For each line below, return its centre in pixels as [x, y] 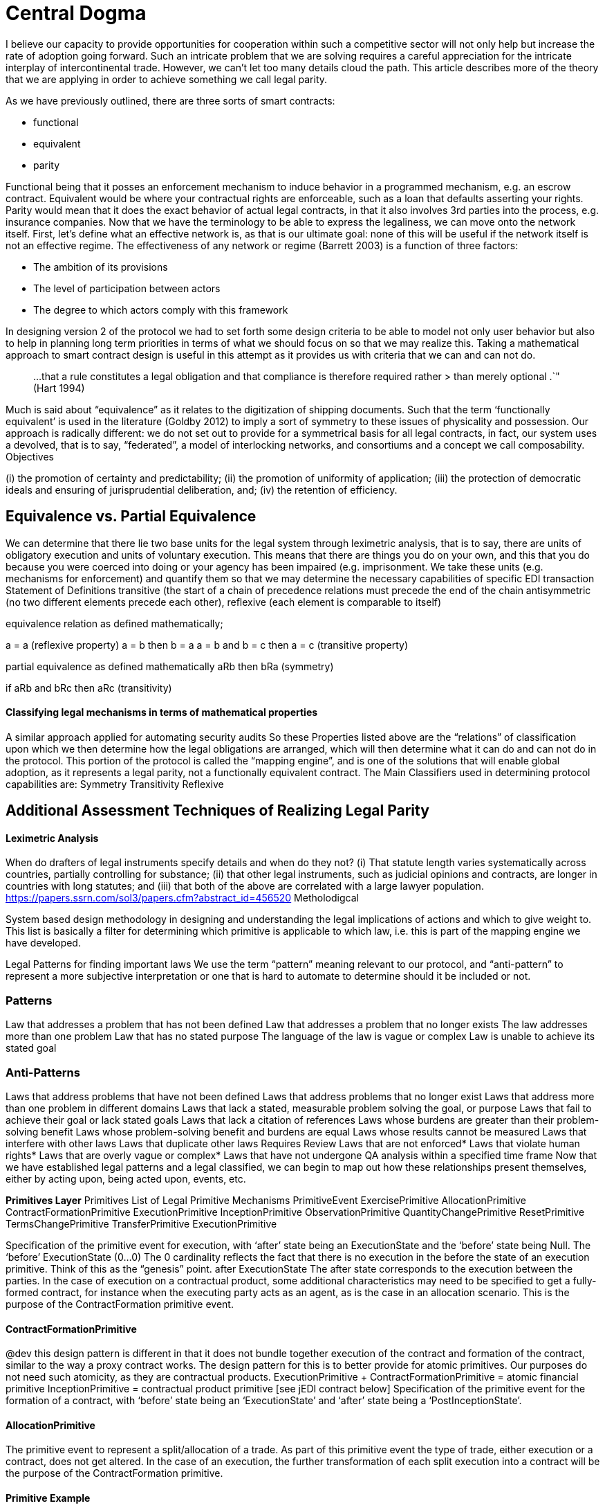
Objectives [30, 456]
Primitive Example [48, 1498]
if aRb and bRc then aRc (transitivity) [89, 688]
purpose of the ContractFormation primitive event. [120, 1304]
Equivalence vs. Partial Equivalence [131, 517]
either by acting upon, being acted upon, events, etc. [126, 1178]
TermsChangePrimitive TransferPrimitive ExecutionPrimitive [141, 1223]
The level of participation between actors [127, 288]
